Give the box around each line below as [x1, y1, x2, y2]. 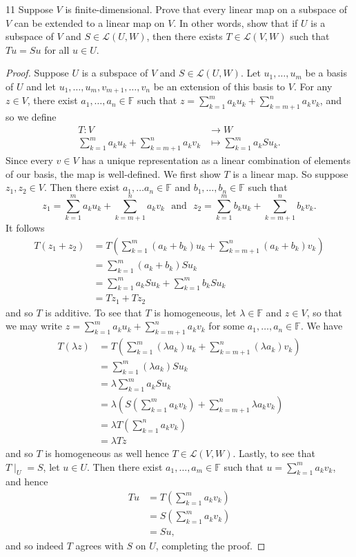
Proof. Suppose [6, 65, 69, 80]
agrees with [75, 538, 123, 553]
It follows [6, 221, 45, 235]
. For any [293, 79, 333, 93]
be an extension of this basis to [153, 79, 286, 93]
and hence [6, 474, 48, 489]
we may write [6, 318, 63, 333]
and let [26, 79, 56, 93]
